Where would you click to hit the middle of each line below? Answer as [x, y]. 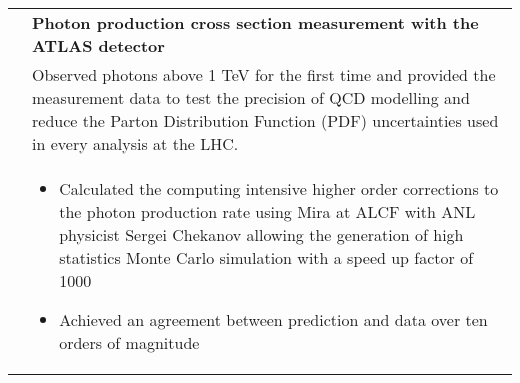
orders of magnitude [129, 342]
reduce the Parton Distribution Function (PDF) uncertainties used [265, 120]
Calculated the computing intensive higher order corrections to [279, 188]
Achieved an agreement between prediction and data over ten [273, 319]
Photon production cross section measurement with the [255, 22]
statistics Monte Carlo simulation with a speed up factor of [266, 257]
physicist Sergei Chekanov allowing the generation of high [261, 234]
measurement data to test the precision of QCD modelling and [251, 97]
